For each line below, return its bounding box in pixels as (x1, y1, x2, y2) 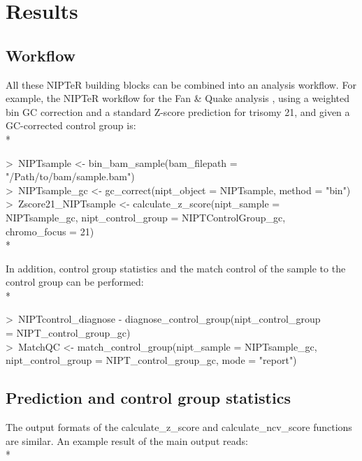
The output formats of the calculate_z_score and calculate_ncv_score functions (6, 420, 352, 434)
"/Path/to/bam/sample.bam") (6, 169, 135, 184)
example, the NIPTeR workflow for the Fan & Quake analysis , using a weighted (6, 91, 350, 105)
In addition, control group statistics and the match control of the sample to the (6, 261, 346, 275)
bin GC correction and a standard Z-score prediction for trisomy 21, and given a (6, 104, 350, 119)
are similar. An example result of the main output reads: (6, 433, 248, 448)
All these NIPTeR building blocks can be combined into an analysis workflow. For (6, 77, 356, 92)
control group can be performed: (6, 275, 144, 289)
